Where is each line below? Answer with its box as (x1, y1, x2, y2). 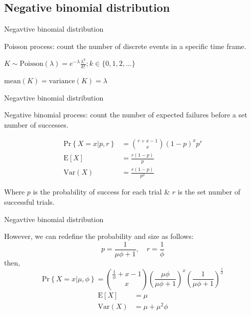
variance (49, 78, 75, 85)
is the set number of (177, 186, 240, 197)
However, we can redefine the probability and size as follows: (4, 231, 194, 241)
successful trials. (4, 196, 55, 207)
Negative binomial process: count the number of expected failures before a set (4, 109, 247, 120)
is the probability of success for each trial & (33, 186, 170, 197)
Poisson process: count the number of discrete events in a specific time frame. (4, 40, 246, 51)
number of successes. (4, 119, 69, 130)
